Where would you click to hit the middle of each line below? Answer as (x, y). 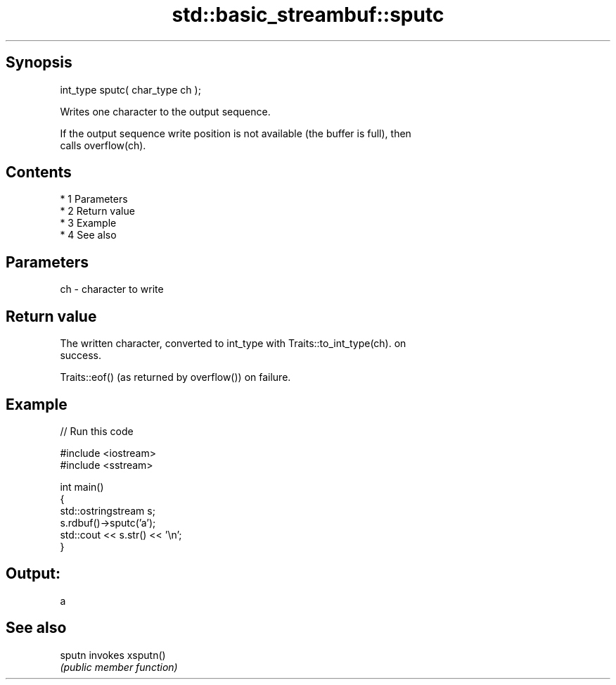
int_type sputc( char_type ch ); (130, 89)
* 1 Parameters (94, 199)
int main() (82, 486)
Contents (39, 172)
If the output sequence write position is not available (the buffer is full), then (236, 133)
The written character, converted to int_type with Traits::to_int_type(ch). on (233, 344)
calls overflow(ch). (103, 145)
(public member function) (119, 667)
